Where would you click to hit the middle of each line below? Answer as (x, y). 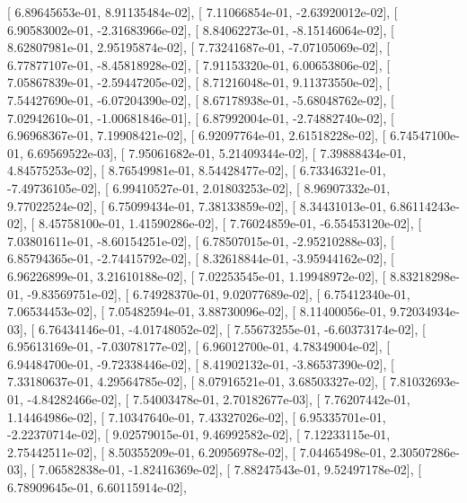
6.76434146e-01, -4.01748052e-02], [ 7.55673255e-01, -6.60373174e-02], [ (232, 328)
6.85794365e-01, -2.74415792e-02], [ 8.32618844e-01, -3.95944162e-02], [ (201, 258)
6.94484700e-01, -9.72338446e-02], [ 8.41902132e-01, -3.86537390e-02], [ (201, 363)
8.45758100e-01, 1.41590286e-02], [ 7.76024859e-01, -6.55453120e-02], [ (230, 223)
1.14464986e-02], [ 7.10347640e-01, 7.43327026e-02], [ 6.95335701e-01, (197, 416)
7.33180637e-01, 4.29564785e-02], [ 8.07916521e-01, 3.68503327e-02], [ (197, 381)
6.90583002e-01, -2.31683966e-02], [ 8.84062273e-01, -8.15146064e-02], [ (201, 29)
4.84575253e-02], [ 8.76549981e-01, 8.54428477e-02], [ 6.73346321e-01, (197, 170)
